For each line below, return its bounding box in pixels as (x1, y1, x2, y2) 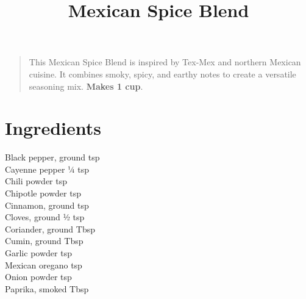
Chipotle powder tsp (5, 187, 81, 200)
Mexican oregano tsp (5, 258, 82, 271)
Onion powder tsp (5, 270, 72, 283)
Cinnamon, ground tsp (5, 198, 89, 211)
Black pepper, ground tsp (5, 151, 100, 164)
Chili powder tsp (5, 175, 68, 187)
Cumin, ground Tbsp (5, 234, 84, 247)
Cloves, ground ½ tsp (5, 211, 85, 223)
